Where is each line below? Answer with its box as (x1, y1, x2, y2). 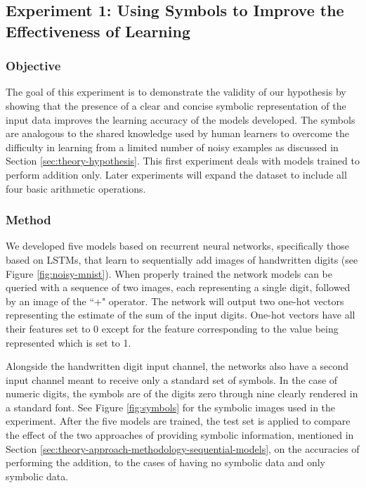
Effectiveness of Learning (6, 20, 190, 41)
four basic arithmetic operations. (6, 181, 146, 195)
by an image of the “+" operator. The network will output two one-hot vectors (6, 293, 344, 308)
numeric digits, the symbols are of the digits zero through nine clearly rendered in (6, 386, 358, 401)
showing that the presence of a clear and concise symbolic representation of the (6, 98, 346, 113)
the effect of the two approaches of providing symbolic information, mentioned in (6, 428, 354, 442)
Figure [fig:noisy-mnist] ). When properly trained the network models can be (6, 266, 333, 281)
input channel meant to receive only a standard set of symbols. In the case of (6, 372, 338, 387)
